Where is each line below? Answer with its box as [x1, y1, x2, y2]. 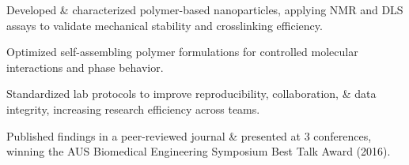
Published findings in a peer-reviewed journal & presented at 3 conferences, [6, 127, 372, 144]
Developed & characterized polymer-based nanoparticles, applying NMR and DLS [6, 2, 403, 17]
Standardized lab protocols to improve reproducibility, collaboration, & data [6, 85, 377, 102]
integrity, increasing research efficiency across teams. [6, 100, 260, 117]
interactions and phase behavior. [6, 58, 164, 75]
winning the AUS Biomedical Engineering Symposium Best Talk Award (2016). [6, 143, 391, 159]
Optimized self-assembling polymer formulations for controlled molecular [6, 43, 358, 60]
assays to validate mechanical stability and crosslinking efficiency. [6, 17, 323, 33]
